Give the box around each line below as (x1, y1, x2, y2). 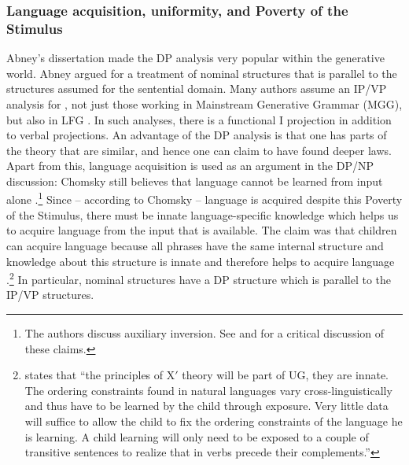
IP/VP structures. (6, 286, 94, 303)
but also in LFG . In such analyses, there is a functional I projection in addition (6, 111, 392, 127)
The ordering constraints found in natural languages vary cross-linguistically (24, 382, 392, 398)
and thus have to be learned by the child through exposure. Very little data (24, 397, 389, 414)
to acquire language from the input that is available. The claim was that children (6, 222, 397, 238)
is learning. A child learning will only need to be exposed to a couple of (24, 428, 369, 445)
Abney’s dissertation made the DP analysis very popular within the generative (6, 50, 385, 66)
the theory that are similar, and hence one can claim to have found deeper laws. (6, 142, 392, 158)
